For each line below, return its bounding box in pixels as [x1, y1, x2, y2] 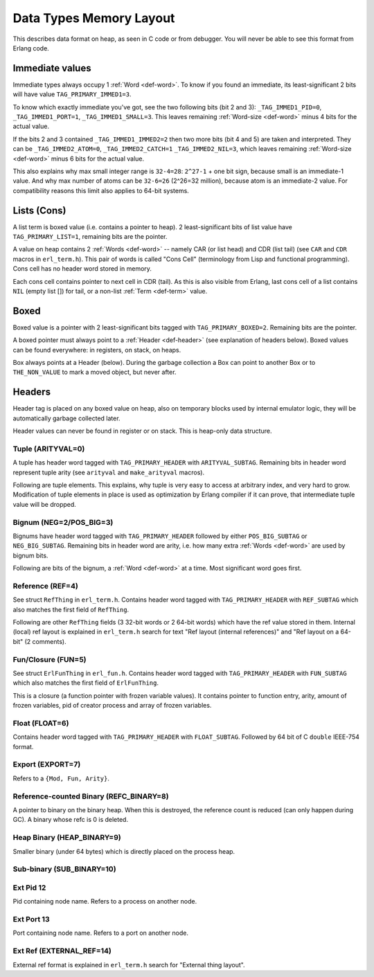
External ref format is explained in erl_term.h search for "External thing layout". [12, 960, 245, 969]
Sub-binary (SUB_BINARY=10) [12, 864, 117, 874]
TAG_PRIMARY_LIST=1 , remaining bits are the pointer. [12, 233, 168, 241]
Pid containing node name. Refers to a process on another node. [12, 897, 197, 906]
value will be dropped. [12, 500, 76, 508]
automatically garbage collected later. [12, 414, 121, 422]
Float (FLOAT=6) [12, 718, 69, 728]
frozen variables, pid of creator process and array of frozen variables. [12, 701, 212, 710]
